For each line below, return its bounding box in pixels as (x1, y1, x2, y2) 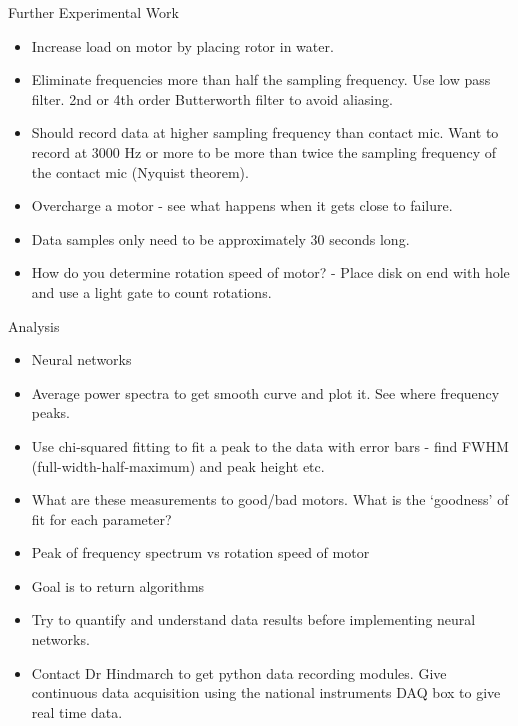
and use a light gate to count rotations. (31, 281, 272, 302)
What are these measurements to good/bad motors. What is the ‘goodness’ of (31, 489, 509, 510)
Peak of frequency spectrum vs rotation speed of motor (31, 542, 370, 563)
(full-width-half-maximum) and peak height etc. (31, 455, 325, 476)
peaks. (31, 402, 70, 423)
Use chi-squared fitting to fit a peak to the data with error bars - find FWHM (31, 435, 509, 456)
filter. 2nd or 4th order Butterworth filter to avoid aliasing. (31, 88, 393, 109)
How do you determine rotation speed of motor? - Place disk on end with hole (31, 262, 510, 283)
